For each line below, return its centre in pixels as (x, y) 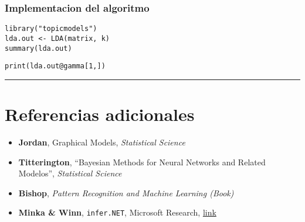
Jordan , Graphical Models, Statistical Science (102, 142)
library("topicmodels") (51, 29)
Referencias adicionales (100, 114)
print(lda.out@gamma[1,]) (55, 66)
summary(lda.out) (38, 48)
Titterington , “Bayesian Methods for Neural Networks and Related (142, 162)
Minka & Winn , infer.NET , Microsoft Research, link (117, 212)
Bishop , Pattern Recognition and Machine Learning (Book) (126, 192)
